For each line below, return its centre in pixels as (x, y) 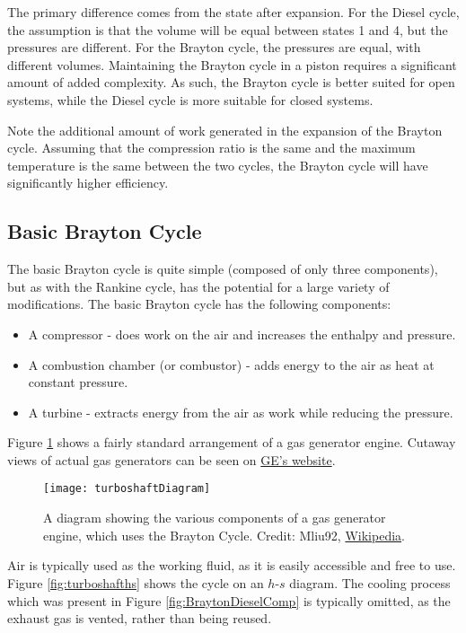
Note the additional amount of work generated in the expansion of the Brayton (225, 130)
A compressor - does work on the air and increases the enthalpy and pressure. (242, 334)
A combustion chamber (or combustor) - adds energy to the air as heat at (231, 364)
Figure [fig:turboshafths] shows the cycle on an (136, 582)
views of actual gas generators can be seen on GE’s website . (171, 459)
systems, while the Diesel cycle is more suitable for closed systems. (190, 99)
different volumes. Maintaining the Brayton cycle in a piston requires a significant (232, 64)
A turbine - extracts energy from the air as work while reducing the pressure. (241, 412)
